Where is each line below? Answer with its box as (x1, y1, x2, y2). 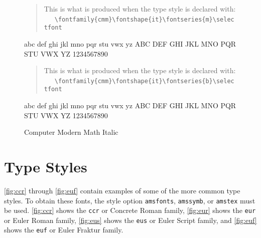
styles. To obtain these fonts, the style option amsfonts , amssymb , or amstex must (4, 195, 255, 205)
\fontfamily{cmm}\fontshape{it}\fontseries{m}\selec (54, 16, 234, 23)
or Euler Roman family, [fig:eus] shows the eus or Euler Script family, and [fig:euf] (4, 214, 257, 225)
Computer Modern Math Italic (24, 127, 118, 137)
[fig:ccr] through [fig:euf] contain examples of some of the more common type (4, 185, 240, 195)
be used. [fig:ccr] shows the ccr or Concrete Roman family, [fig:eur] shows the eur (4, 205, 256, 215)
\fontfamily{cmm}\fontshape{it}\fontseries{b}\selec (54, 77, 234, 85)
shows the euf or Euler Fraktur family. (4, 224, 123, 235)
